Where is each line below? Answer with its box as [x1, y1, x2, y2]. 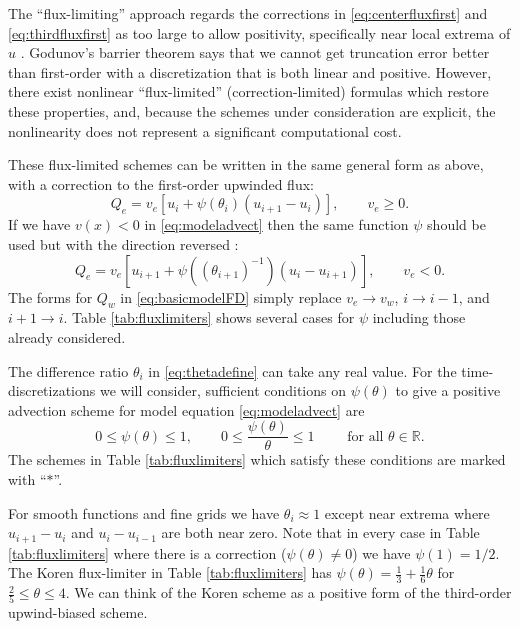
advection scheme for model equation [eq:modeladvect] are [8, 399, 365, 420]
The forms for [8, 286, 93, 307]
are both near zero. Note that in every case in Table [161, 522, 480, 543]
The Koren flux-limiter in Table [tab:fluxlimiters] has [8, 562, 332, 583]
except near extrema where [324, 502, 490, 523]
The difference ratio [8, 360, 129, 381]
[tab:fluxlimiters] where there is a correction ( [8, 542, 287, 563]
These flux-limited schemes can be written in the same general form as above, [8, 154, 484, 175]
